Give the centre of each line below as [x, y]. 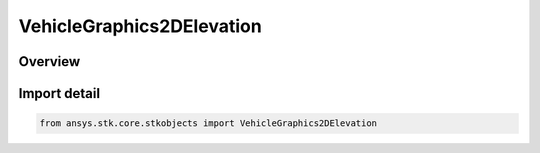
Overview [49, 61]
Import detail [59, 93]
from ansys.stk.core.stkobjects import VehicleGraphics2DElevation [208, 123]
